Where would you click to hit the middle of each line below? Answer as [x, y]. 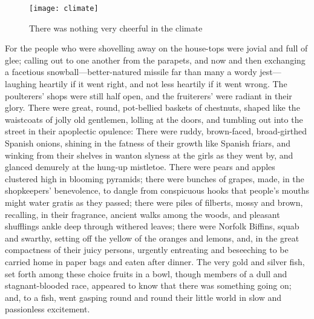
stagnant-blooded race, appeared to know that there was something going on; [148, 285]
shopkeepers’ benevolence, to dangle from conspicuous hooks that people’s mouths [157, 190]
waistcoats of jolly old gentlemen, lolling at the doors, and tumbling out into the [154, 119]
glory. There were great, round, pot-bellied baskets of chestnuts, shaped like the [152, 107]
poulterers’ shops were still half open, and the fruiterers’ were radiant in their [149, 95]
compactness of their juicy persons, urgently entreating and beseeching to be [147, 250]
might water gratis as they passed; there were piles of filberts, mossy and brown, [154, 202]
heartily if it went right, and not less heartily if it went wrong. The [163, 84]
